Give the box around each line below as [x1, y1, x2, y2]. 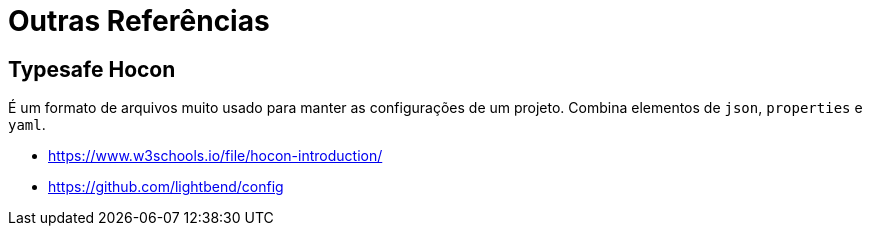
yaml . [8, 116, 46, 134]
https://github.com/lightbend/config [48, 178, 284, 196]
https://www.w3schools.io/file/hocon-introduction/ [48, 147, 383, 165]
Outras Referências [8, 4, 270, 38]
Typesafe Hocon [8, 56, 176, 82]
